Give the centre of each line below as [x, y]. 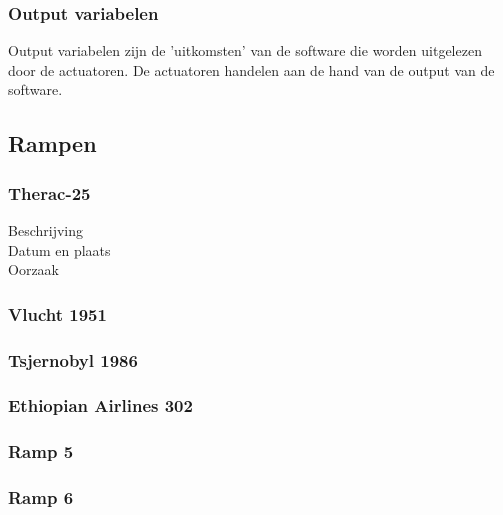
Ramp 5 [41, 451]
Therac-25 [49, 192]
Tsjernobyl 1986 [73, 359]
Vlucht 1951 [57, 313]
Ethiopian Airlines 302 [100, 405]
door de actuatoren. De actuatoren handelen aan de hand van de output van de [251, 69]
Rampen [52, 143]
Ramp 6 [41, 497]
